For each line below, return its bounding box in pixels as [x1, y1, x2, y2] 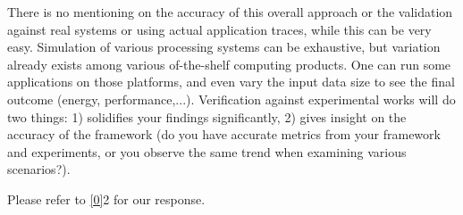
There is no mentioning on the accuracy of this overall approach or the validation [7, 3, 453, 21]
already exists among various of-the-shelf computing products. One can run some [7, 54, 451, 73]
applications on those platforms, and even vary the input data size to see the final [7, 72, 455, 91]
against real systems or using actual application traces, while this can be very [7, 20, 432, 38]
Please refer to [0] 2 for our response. [7, 189, 206, 208]
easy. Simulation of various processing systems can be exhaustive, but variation [7, 37, 441, 56]
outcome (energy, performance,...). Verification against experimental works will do [7, 89, 456, 108]
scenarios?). [7, 160, 71, 178]
